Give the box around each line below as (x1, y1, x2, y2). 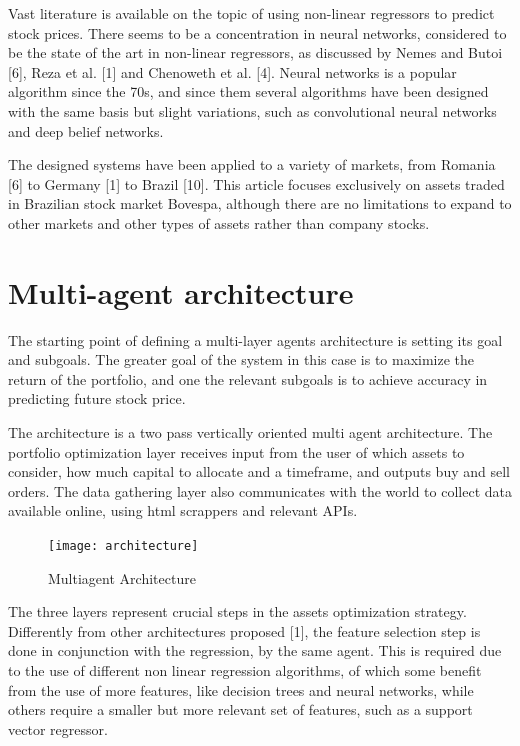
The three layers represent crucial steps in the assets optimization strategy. (8, 601, 467, 622)
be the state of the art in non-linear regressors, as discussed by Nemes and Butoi (8, 42, 503, 63)
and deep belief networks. (8, 120, 164, 141)
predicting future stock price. (8, 388, 186, 409)
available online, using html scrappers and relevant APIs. (8, 500, 358, 521)
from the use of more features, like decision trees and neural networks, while (8, 679, 474, 700)
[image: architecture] (48, 539, 199, 553)
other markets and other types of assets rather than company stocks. (8, 212, 430, 233)
